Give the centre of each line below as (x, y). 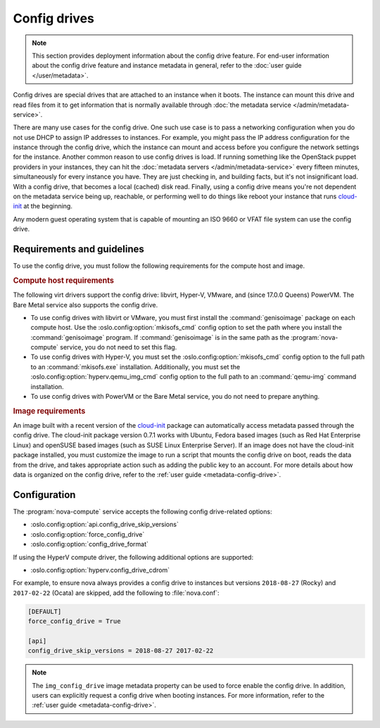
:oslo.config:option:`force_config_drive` (88, 534)
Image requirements (49, 411)
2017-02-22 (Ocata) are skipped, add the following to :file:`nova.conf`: (116, 593)
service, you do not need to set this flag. (119, 347)
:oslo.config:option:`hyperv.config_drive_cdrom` (100, 570)
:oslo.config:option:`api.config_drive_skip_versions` (104, 525)
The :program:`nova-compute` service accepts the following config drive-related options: (142, 511)
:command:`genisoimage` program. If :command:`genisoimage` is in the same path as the (160, 337)
